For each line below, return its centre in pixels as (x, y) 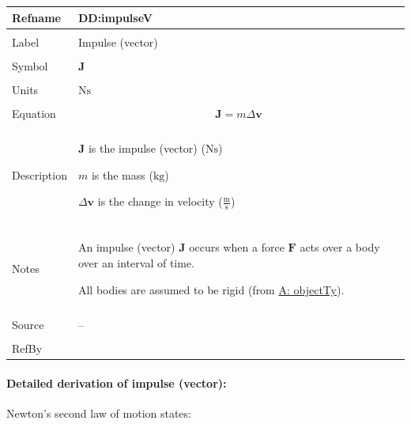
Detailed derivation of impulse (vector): (117, 382)
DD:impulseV (115, 17)
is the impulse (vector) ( (147, 148)
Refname (36, 17)
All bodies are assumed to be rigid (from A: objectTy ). (211, 289)
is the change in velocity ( (160, 201)
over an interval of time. (136, 263)
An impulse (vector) (126, 247)
